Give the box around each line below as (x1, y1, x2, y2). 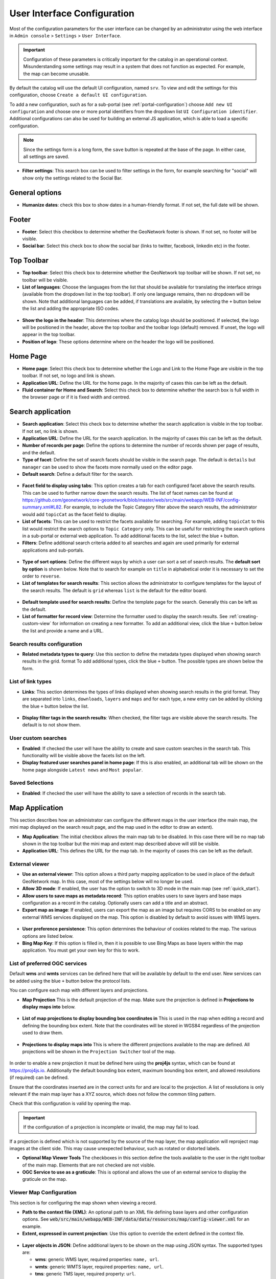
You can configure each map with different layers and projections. (9, 987, 149, 994)
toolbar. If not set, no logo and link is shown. (22, 372, 116, 379)
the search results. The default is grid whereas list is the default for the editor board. (22, 587, 207, 593)
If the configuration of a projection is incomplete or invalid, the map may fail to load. (23, 1124, 199, 1130)
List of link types (9, 678, 52, 685)
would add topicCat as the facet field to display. (22, 511, 127, 517)
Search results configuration (9, 640, 83, 647)
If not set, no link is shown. (22, 428, 79, 434)
